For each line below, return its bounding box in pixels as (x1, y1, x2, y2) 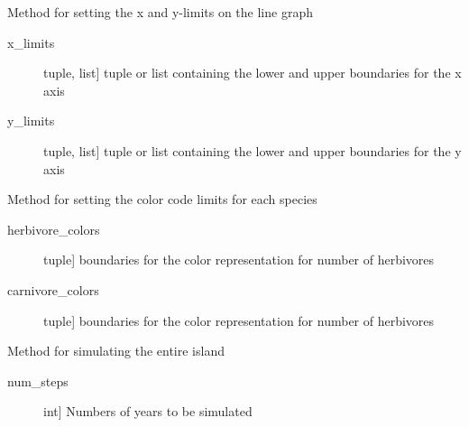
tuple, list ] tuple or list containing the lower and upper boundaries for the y (43, 141, 462, 160)
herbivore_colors (7, 219, 100, 238)
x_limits (7, 32, 55, 51)
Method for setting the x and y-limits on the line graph (7, 3, 313, 21)
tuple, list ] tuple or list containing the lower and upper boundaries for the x (43, 63, 462, 82)
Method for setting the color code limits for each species (7, 190, 317, 209)
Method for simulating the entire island (7, 341, 225, 360)
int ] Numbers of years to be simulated (43, 402, 253, 421)
